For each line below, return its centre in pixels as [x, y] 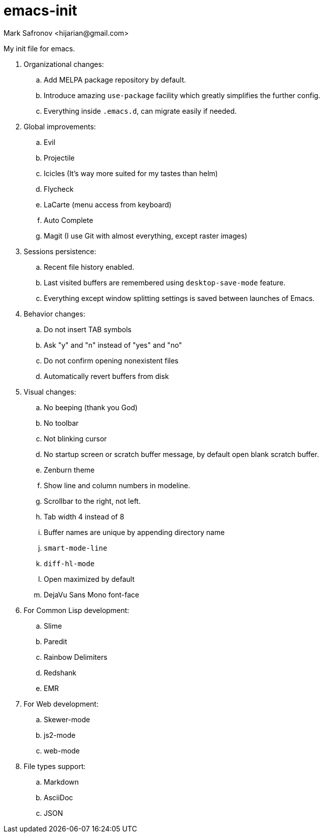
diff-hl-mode [69, 563]
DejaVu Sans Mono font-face [91, 594]
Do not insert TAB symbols [88, 329]
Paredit [56, 641]
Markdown [61, 782]
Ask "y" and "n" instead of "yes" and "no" [113, 345]
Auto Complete [69, 220]
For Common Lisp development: [77, 610]
